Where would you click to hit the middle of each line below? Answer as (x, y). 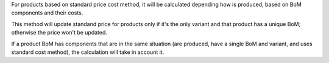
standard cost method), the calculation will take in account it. (88, 52)
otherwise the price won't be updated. (59, 33)
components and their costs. (47, 13)
